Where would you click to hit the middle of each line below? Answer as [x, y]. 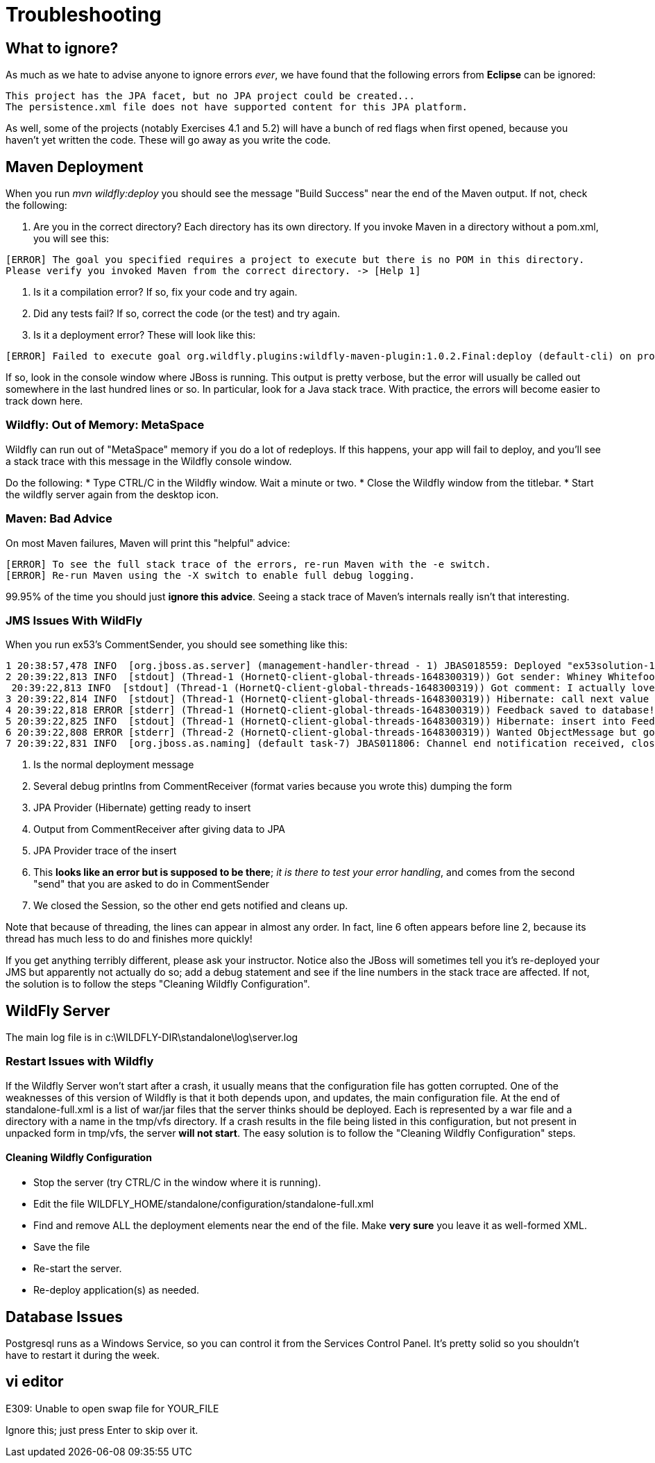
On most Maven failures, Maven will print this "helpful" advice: [148, 543]
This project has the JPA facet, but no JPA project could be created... [211, 96]
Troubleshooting [84, 15]
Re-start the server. [78, 1269]
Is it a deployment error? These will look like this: [145, 335]
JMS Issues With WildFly [74, 620]
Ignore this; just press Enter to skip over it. [102, 1430]
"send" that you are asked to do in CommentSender [151, 884]
